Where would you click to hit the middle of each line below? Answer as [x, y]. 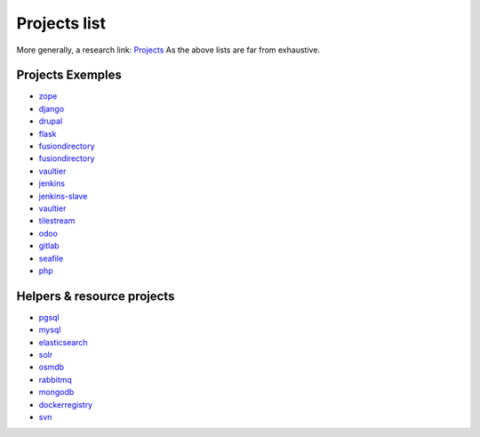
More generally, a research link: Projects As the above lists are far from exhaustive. [168, 50]
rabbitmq [56, 379]
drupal [51, 121]
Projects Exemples [69, 75]
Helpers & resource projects [96, 296]
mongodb [56, 392]
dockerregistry [66, 404]
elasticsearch [63, 342]
